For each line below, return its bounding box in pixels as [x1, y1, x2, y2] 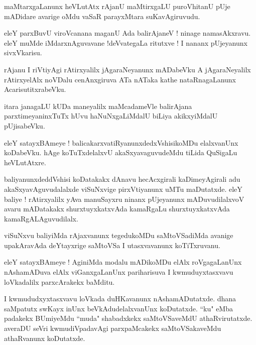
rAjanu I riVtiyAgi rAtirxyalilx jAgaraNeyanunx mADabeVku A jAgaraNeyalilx [4, 64, 251, 74]
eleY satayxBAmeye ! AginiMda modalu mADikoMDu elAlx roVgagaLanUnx [4, 257, 242, 267]
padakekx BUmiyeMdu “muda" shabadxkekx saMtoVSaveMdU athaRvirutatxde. [4, 313, 252, 323]
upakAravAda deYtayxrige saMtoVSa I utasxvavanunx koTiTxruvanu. [4, 240, 220, 250]
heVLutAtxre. [4, 157, 46, 167]
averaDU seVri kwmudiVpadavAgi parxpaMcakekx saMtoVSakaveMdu [4, 323, 221, 333]
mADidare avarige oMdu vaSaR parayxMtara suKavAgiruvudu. [4, 11, 200, 21]
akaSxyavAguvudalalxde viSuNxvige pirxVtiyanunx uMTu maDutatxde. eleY [4, 183, 242, 194]
